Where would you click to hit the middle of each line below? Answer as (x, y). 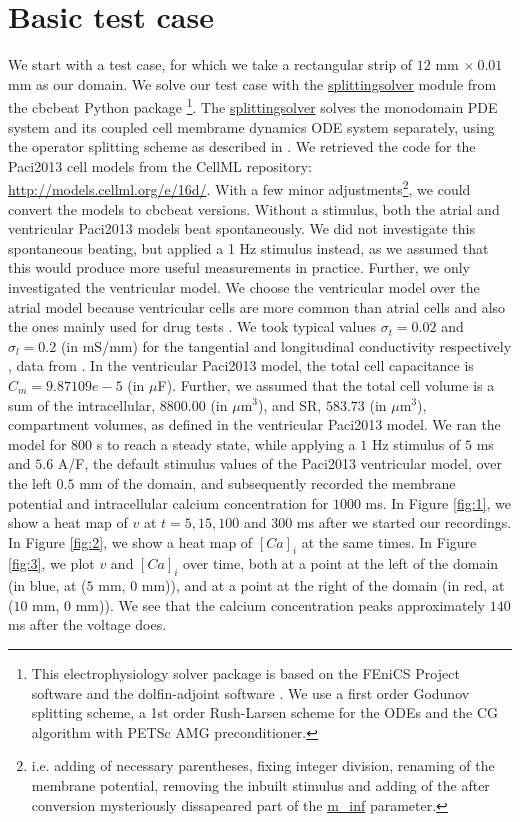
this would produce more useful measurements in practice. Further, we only (239, 267)
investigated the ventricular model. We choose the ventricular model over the (244, 286)
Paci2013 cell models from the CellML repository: (160, 165)
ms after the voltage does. (87, 624)
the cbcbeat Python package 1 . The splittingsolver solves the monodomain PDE (253, 105)
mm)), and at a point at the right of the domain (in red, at (323, 585)
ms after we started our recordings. (404, 522)
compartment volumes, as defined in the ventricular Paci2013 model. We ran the (254, 424)
